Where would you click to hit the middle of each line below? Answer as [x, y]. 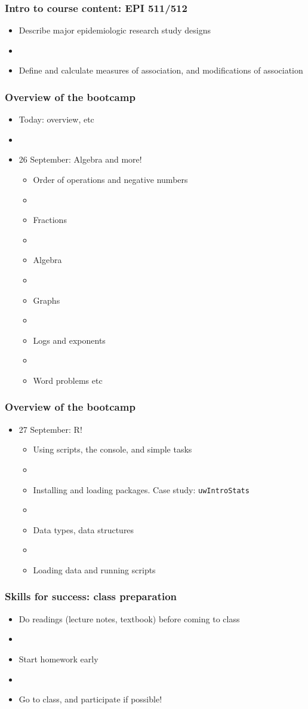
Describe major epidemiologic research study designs [115, 30]
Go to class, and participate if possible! [90, 699]
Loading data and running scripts [94, 569]
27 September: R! [50, 429]
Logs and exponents [69, 340]
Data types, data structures [84, 529]
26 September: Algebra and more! [80, 159]
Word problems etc [68, 380]
